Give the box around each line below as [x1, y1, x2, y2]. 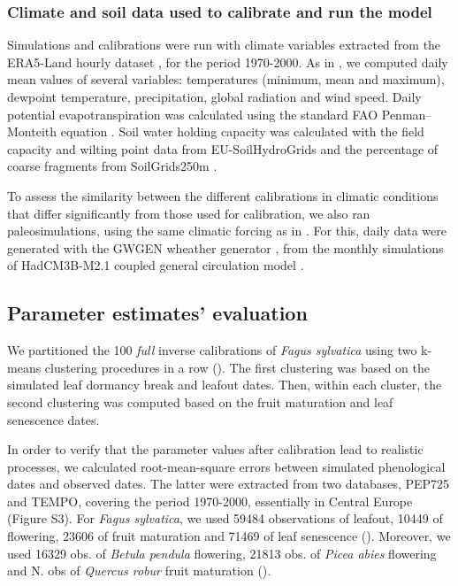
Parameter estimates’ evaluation [7, 299, 308, 327]
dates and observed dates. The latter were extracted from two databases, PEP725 [7, 474, 450, 493]
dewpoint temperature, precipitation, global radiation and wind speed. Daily [7, 88, 422, 105]
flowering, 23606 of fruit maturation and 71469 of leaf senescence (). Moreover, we [7, 527, 451, 545]
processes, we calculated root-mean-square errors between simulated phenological [7, 457, 446, 475]
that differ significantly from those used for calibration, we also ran [7, 204, 370, 222]
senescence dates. [7, 410, 100, 428]
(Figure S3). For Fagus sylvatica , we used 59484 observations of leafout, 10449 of [7, 509, 443, 528]
